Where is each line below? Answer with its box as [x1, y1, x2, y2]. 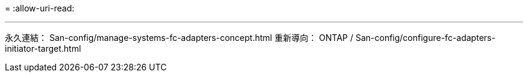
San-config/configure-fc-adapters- [355, 32, 495, 43]
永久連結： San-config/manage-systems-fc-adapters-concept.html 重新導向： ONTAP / [5, 32, 354, 43]
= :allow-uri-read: [5, 3, 75, 13]
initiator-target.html [5, 43, 81, 54]
